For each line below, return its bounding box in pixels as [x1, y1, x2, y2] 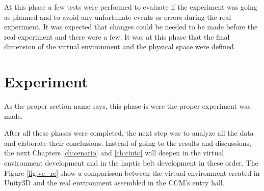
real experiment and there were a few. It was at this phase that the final [4, 31, 230, 42]
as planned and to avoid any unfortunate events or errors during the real [4, 11, 231, 22]
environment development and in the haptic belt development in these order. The [4, 157, 258, 168]
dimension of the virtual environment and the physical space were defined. [4, 41, 236, 52]
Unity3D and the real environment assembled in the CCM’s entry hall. [4, 177, 225, 188]
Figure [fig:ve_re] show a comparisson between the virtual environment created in [4, 167, 260, 178]
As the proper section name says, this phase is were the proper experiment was [4, 101, 251, 111]
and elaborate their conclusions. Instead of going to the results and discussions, [4, 137, 251, 148]
